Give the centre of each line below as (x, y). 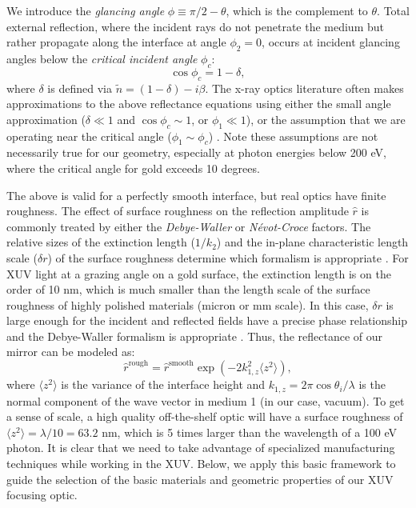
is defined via (80, 88)
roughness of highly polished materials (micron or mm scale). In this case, (188, 304)
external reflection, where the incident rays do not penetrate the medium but (195, 26)
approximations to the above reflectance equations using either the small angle (199, 104)
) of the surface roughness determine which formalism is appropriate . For (228, 257)
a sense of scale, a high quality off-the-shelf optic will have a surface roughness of (205, 416)
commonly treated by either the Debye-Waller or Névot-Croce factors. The (189, 226)
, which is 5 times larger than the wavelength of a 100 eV (257, 432)
